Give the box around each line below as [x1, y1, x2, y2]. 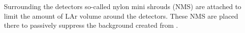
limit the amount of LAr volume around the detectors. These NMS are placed [4, 11, 239, 21]
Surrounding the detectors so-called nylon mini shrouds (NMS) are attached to [4, 1, 242, 11]
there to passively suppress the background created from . [4, 20, 178, 30]
